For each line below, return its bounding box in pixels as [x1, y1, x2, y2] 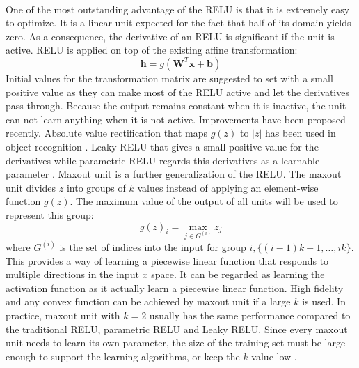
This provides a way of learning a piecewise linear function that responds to [6, 253, 329, 268]
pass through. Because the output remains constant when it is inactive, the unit [6, 98, 346, 113]
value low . [251, 348, 297, 363]
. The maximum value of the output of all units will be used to [70, 194, 338, 208]
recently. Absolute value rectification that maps [6, 125, 207, 140]
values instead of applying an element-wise [137, 180, 319, 194]
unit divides [6, 180, 56, 194]
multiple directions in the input [6, 267, 139, 282]
